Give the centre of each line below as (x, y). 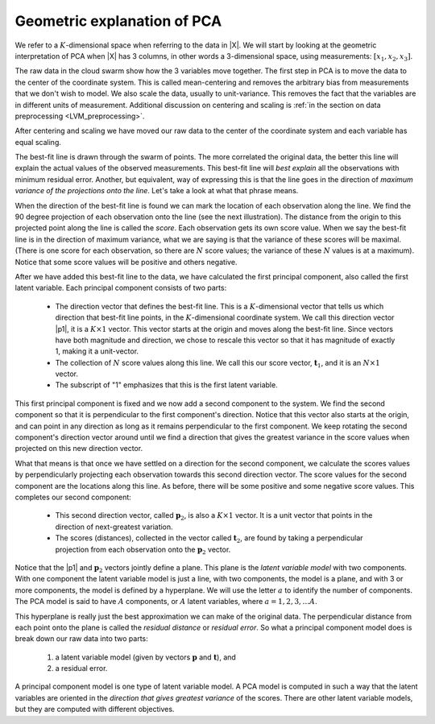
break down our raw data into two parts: (81, 639)
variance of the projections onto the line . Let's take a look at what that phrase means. (157, 191)
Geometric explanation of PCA (118, 21)
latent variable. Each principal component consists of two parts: (121, 288)
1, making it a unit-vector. (97, 351)
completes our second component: (73, 497)
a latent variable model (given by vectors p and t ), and (146, 657)
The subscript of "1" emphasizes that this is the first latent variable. (166, 385)
